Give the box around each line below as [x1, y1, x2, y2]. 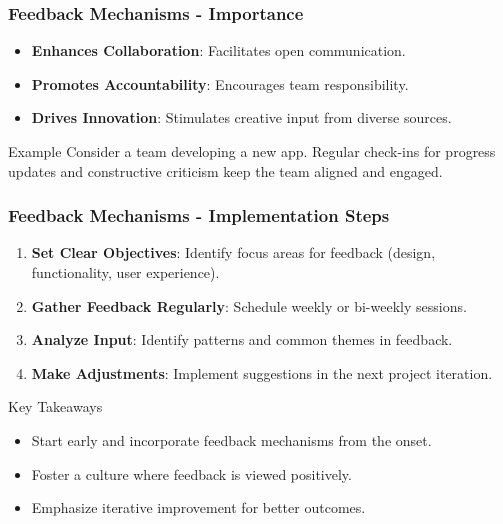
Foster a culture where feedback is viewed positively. [31, 463, 352, 484]
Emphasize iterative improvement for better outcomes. [31, 497, 366, 518]
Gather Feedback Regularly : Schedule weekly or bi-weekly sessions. [31, 295, 467, 316]
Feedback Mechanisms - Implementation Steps [8, 203, 390, 228]
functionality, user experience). [31, 262, 220, 282]
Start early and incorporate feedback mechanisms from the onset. [31, 429, 432, 450]
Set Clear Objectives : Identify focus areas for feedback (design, [31, 242, 436, 263]
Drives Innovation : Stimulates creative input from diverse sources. [31, 107, 452, 128]
